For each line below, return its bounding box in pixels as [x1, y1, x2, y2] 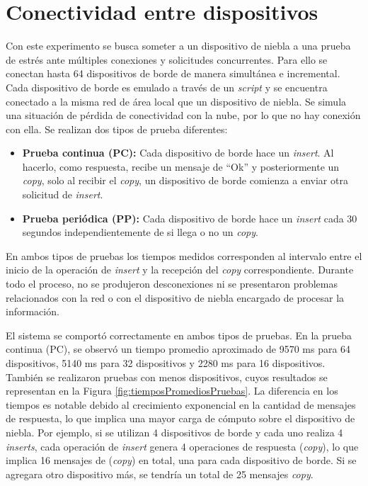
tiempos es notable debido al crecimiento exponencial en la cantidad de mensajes [6, 397, 356, 412]
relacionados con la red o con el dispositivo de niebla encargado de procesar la [6, 290, 345, 305]
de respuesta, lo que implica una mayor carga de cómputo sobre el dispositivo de [6, 411, 355, 426]
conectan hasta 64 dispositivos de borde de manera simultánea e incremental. [6, 66, 340, 81]
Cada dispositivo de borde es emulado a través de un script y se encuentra [6, 79, 328, 94]
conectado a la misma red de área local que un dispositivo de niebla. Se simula [6, 94, 347, 108]
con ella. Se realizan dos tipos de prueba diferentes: [6, 121, 228, 136]
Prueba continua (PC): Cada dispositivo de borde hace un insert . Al [22, 145, 334, 160]
